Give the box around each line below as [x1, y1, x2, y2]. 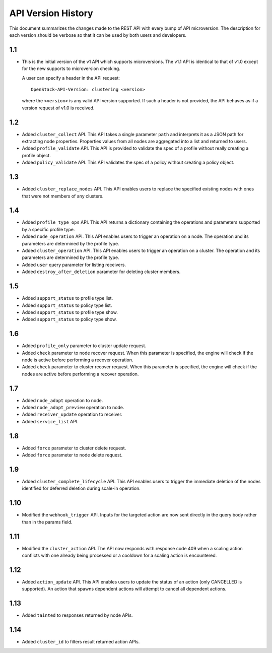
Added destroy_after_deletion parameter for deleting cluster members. [22, 269, 181, 275]
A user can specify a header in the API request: [22, 75, 120, 81]
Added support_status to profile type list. [22, 295, 113, 301]
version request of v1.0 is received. [22, 105, 95, 111]
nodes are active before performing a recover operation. [22, 371, 139, 377]
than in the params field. [22, 519, 73, 525]
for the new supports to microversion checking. [22, 66, 120, 72]
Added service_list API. [22, 418, 79, 424]
